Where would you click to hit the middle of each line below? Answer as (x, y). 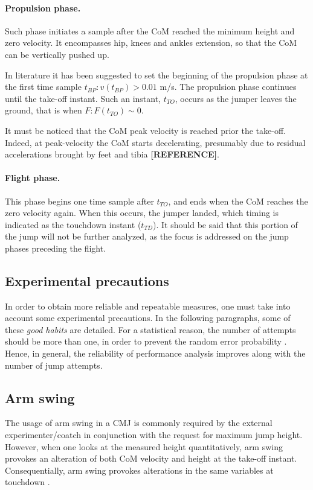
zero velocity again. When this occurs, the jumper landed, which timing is (142, 213)
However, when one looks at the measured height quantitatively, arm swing (144, 446)
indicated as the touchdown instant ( (73, 224)
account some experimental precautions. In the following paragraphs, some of (148, 318)
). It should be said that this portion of (225, 224)
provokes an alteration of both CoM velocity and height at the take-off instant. (151, 458)
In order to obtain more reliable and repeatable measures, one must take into (148, 306)
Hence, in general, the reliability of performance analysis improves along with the (155, 353)
